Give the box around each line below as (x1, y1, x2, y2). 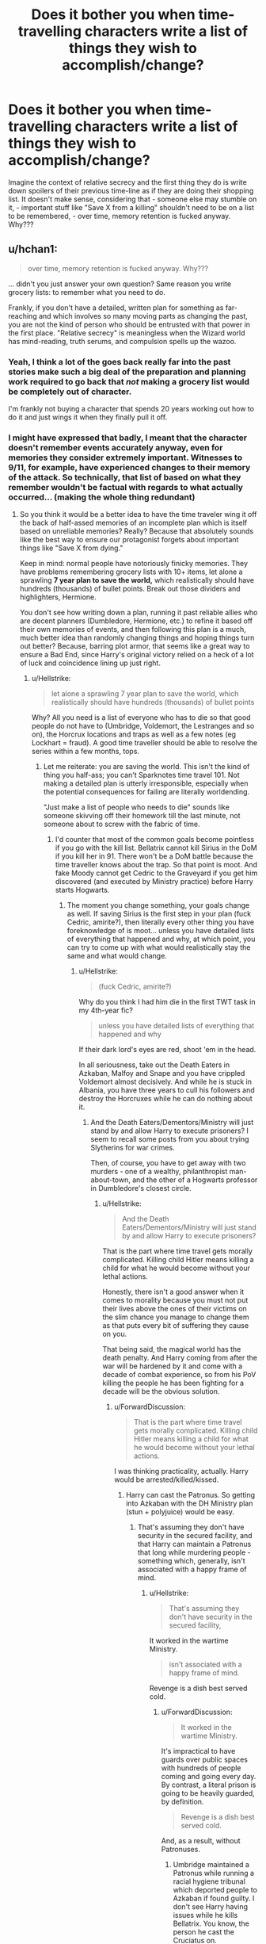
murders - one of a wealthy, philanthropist (90, 1167, 228, 1177)
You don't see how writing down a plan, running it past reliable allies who (19, 608, 258, 618)
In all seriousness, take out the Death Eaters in (78, 1060, 230, 1070)
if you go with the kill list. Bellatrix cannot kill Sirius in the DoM (55, 843, 257, 853)
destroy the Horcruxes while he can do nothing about (78, 1094, 253, 1104)
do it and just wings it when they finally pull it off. (8, 412, 168, 422)
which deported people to (173, 1885, 257, 1895)
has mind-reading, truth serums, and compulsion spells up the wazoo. (8, 336, 237, 346)
